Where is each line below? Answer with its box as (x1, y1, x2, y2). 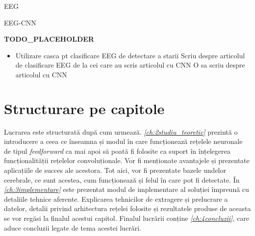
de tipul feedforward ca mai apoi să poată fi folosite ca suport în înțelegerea (4, 145, 230, 156)
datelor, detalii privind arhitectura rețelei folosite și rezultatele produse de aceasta (4, 203, 251, 213)
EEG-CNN (4, 17, 36, 27)
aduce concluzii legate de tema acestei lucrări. (4, 222, 142, 233)
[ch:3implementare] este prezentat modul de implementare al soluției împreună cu (4, 184, 249, 194)
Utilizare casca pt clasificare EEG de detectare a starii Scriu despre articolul (15, 50, 245, 60)
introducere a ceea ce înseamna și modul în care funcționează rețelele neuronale (4, 136, 243, 146)
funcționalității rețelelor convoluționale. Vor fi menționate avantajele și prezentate (4, 155, 250, 165)
